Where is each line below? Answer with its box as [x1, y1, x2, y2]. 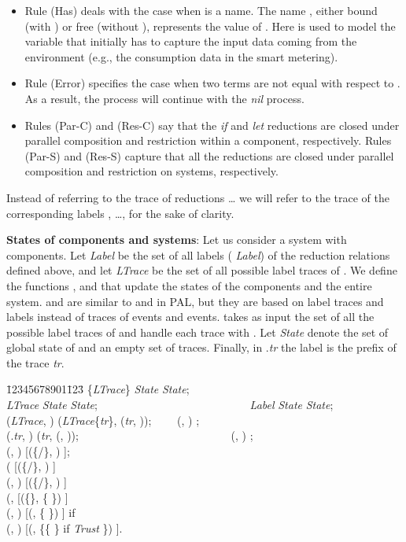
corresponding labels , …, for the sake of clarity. [6, 205, 234, 221]
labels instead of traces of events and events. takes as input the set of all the [6, 308, 375, 325]
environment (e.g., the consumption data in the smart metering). [24, 48, 338, 65]
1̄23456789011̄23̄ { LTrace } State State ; [6, 381, 190, 397]
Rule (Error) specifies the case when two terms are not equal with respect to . [24, 75, 400, 91]
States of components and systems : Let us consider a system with [6, 231, 347, 248]
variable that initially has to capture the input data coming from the [24, 33, 357, 50]
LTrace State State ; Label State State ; [6, 396, 334, 413]
